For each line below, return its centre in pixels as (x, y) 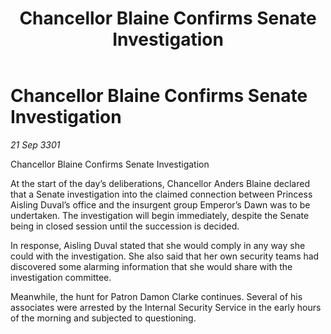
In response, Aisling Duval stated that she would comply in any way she (158, 245)
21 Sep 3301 (35, 144)
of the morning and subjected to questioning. (103, 318)
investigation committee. (61, 277)
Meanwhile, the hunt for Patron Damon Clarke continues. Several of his (156, 296)
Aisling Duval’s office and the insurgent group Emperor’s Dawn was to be (160, 204)
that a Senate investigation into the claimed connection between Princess (161, 194)
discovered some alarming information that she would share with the (151, 266)
